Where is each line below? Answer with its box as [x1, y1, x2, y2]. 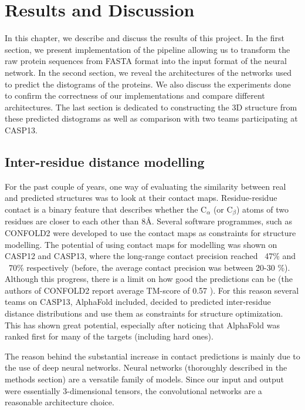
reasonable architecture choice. [5, 396, 114, 408]
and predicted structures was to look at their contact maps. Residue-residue [5, 191, 277, 204]
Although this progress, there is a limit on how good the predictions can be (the [5, 273, 293, 285]
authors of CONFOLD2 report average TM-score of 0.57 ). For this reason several [5, 284, 299, 296]
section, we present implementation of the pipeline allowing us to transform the [5, 43, 290, 55]
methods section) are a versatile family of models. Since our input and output [5, 373, 284, 385]
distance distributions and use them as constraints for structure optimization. [5, 307, 283, 320]
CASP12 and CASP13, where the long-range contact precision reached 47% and [5, 250, 296, 262]
